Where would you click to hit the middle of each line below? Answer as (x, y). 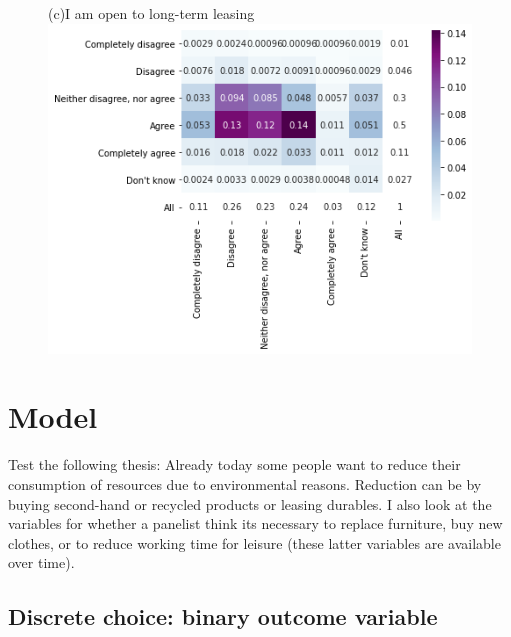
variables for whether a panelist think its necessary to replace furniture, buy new (255, 523)
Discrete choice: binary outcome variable (223, 616)
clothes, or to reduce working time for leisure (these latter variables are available (254, 542)
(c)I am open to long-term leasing (151, 13)
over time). (41, 562)
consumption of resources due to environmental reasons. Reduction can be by (245, 483)
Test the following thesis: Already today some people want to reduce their (234, 464)
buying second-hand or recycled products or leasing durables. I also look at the (250, 503)
